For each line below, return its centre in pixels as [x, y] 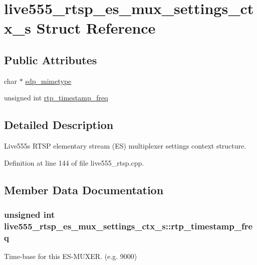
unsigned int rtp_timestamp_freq [56, 98]
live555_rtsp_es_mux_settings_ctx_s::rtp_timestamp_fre [128, 226]
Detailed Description [59, 125]
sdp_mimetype [48, 81]
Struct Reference [96, 28]
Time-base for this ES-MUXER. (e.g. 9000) [71, 256]
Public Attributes [51, 59]
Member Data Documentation [84, 189]
